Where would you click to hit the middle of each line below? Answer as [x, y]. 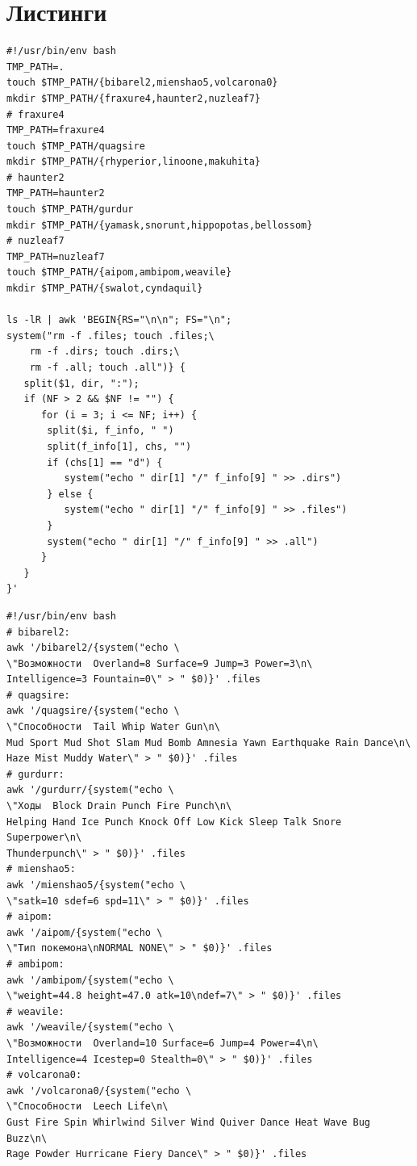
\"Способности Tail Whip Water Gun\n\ [113, 727]
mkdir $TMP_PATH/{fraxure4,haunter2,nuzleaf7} [133, 98]
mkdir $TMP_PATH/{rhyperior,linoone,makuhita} [133, 162]
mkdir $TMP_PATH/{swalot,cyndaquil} [105, 289]
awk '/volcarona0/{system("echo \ [99, 1091]
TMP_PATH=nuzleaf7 [56, 256]
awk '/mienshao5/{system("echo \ [96, 885]
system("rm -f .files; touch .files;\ [111, 336]
